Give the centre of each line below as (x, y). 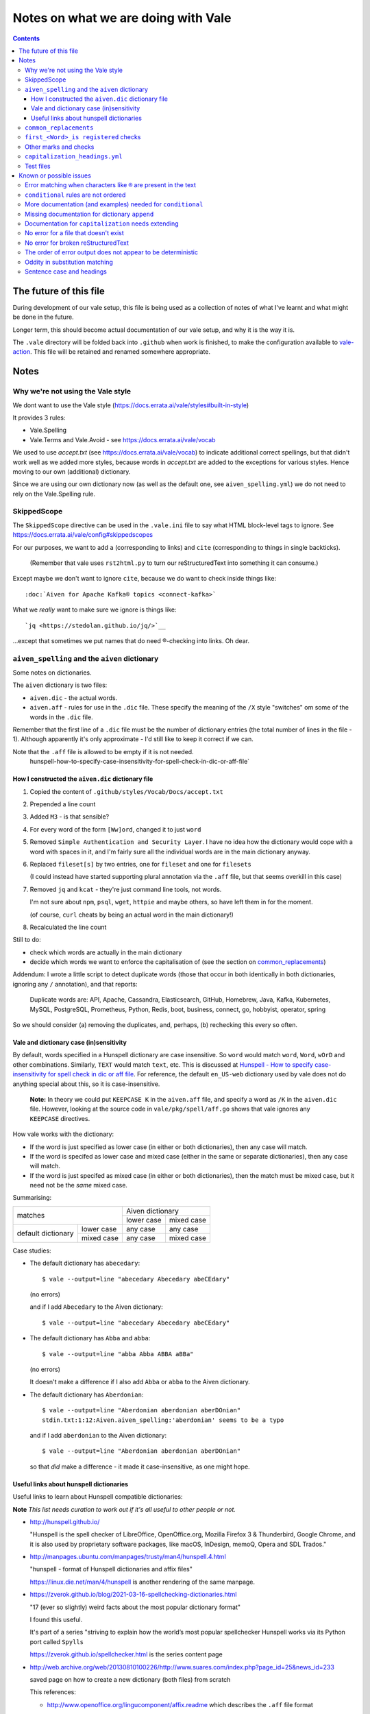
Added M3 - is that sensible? (70, 817)
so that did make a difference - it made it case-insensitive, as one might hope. (140, 1466)
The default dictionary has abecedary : (85, 1263)
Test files (38, 166)
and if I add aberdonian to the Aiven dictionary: (98, 1435)
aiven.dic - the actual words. (74, 698)
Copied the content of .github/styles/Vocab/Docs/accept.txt (127, 791)
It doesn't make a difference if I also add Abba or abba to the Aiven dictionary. (140, 1382)
